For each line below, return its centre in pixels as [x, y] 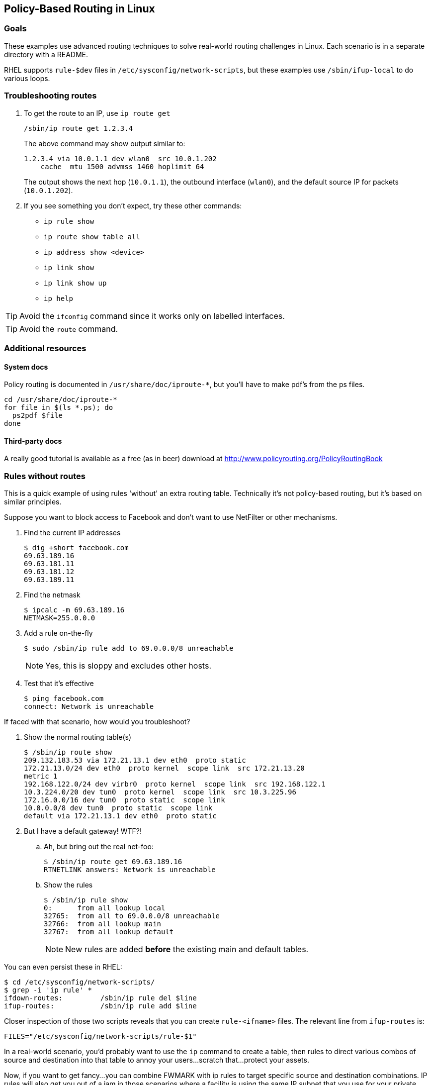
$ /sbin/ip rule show [86, 900]
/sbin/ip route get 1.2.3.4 [79, 128]
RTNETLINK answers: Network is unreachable [130, 870]
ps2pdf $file [38, 416]
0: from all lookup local [105, 908]
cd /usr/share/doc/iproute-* [61, 400]
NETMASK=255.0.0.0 [60, 618]
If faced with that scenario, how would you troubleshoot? [97, 722]
